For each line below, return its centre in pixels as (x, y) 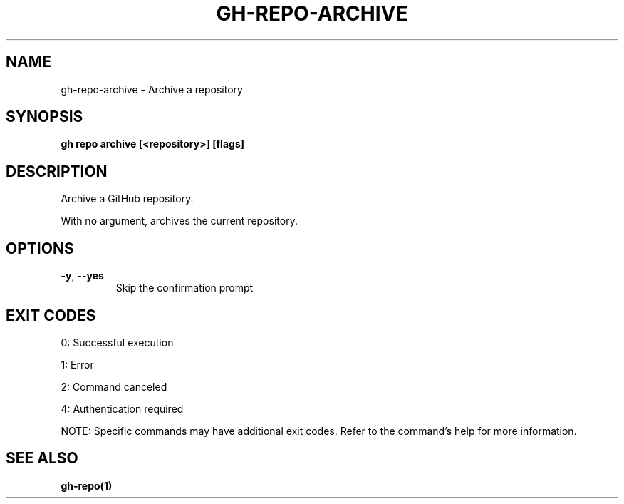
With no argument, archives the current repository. (179, 221)
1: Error (77, 364)
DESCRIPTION (57, 171)
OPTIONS (40, 248)
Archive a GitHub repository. (127, 199)
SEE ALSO (42, 458)
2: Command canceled (114, 386)
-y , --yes (82, 276)
